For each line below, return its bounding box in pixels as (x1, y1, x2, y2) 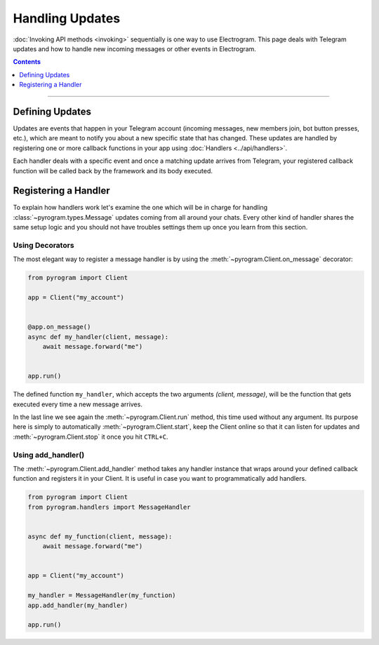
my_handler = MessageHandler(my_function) (27, 592, 176, 599)
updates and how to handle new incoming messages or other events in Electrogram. (13, 44, 256, 53)
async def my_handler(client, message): (27, 333, 168, 340)
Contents (13, 58, 41, 66)
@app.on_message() (27, 323, 91, 331)
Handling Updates (13, 11, 121, 26)
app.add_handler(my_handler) (27, 601, 128, 609)
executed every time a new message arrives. (13, 400, 143, 408)
